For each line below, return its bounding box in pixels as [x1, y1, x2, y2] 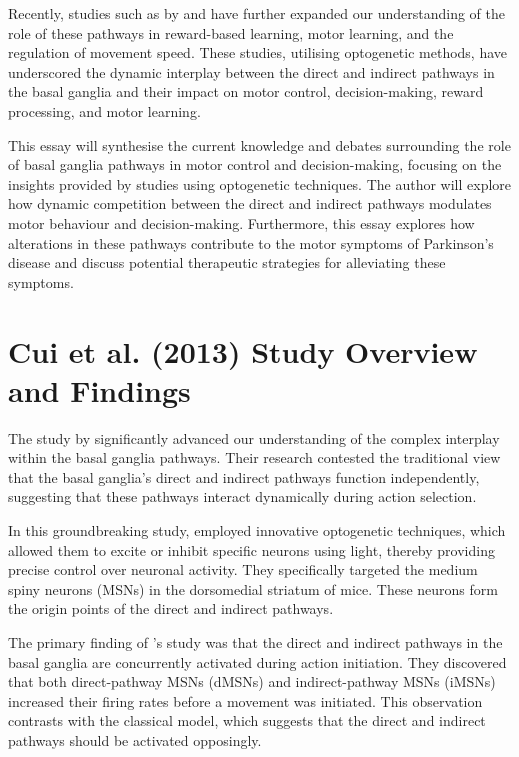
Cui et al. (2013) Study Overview [8, 330, 478, 371]
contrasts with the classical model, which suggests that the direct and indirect [8, 710, 486, 731]
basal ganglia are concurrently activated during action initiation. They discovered [8, 651, 507, 672]
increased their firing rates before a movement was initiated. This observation [8, 690, 483, 711]
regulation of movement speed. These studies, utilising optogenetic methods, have [8, 42, 508, 63]
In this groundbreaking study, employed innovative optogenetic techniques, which [8, 520, 506, 540]
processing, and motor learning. [8, 100, 201, 121]
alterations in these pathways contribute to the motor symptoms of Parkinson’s [8, 232, 494, 253]
